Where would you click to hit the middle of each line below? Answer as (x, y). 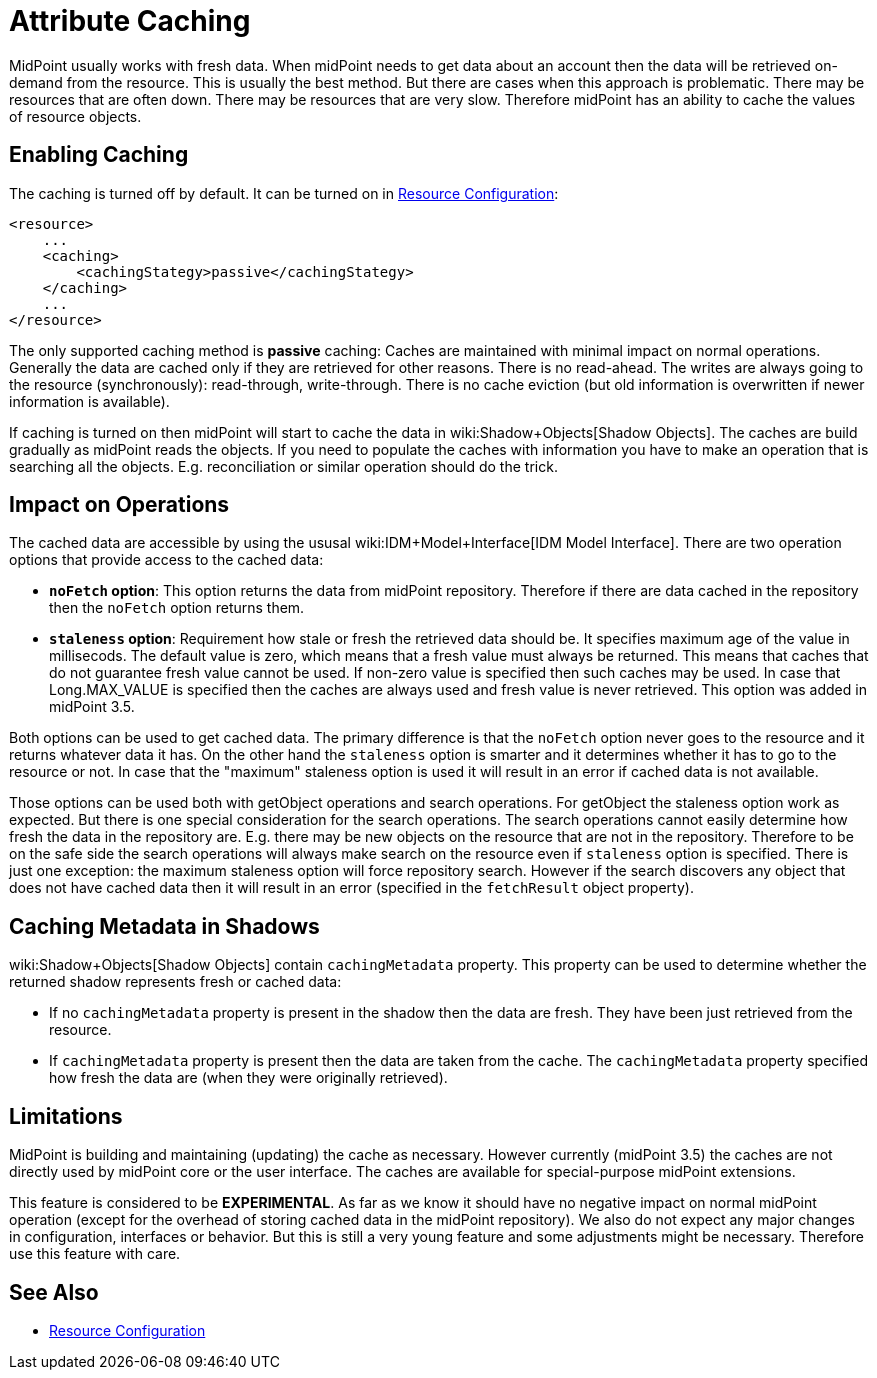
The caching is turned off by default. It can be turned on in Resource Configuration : (284, 193)
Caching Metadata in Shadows (164, 926)
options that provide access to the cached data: (166, 560)
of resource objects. (75, 116)
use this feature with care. (95, 1254)
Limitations (66, 1116)
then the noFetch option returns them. (177, 608)
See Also (54, 1292)
